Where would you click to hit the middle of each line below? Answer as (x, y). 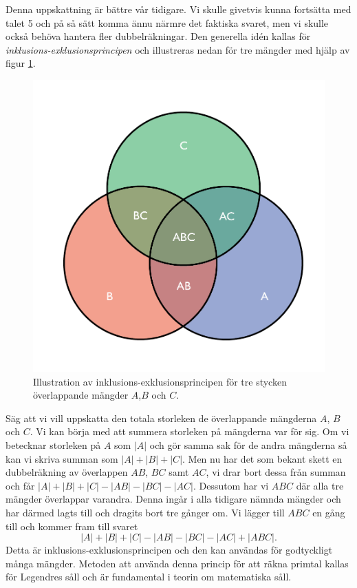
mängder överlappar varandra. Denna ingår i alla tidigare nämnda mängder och (173, 499)
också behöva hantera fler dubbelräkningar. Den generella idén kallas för (158, 36)
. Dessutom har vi (231, 485)
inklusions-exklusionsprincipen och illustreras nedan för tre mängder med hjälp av (178, 49)
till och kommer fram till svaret (72, 526)
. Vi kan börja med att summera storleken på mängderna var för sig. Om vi (190, 431)
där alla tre (320, 485)
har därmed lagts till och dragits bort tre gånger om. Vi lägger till (145, 512)
